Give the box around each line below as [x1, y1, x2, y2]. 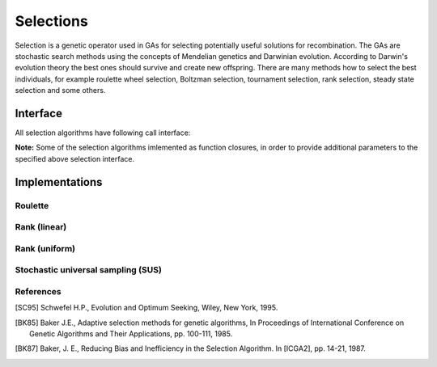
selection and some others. [15, 86, 106, 95]
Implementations [15, 175, 103, 189]
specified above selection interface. [15, 154, 135, 163]
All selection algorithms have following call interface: [15, 128, 191, 137]
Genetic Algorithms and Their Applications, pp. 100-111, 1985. [29, 328, 233, 339]
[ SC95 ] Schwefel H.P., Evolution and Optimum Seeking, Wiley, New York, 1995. [15, 303, 278, 313]
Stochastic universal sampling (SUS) [15, 264, 162, 276]
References [15, 285, 62, 297]
